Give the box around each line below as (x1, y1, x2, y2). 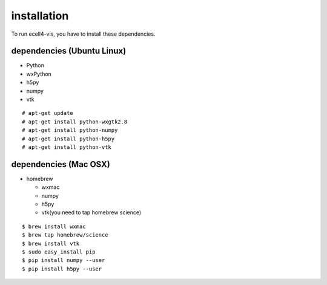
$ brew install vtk (22, 240, 80, 247)
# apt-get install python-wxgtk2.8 (22, 118, 128, 125)
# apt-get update (22, 110, 73, 117)
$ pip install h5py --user (22, 265, 102, 272)
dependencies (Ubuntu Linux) (11, 46, 127, 56)
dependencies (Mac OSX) (11, 159, 110, 169)
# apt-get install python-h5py (22, 135, 115, 142)
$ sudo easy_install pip (22, 249, 96, 255)
